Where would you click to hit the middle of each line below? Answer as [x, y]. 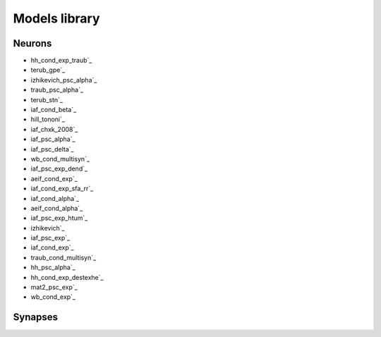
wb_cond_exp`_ [53, 297]
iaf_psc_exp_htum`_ [59, 218]
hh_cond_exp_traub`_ [61, 61]
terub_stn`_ [47, 99]
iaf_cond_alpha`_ [55, 198]
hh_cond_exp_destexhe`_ [67, 277]
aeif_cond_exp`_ [54, 178]
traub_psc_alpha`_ [57, 90]
